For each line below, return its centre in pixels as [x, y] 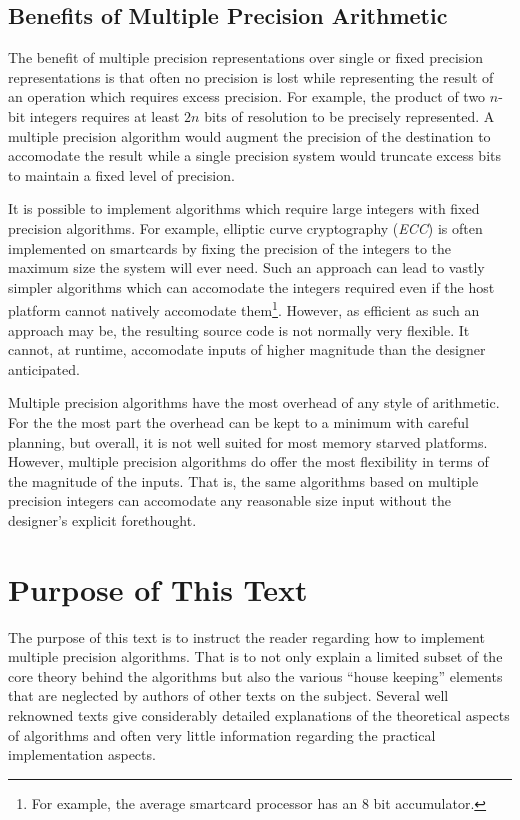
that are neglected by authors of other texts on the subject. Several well [228, 695]
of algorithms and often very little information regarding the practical [222, 734]
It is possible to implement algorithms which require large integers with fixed [244, 208]
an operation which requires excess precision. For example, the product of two [247, 96]
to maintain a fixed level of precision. [121, 174]
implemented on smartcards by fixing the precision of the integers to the [230, 247]
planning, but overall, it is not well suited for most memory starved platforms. [248, 441]
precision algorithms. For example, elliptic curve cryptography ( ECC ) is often [245, 227]
